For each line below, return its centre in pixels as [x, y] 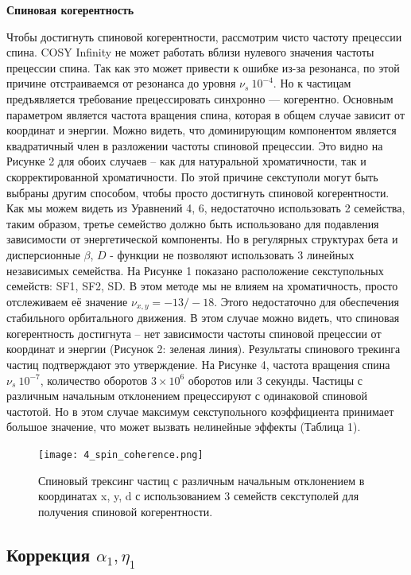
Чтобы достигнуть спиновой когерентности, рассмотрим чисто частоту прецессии [204, 36]
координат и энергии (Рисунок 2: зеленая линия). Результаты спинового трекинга [204, 349]
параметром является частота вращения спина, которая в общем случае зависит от [206, 114]
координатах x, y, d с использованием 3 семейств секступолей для [199, 496]
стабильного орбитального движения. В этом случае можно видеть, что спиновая [203, 318]
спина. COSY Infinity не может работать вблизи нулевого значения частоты [190, 52]
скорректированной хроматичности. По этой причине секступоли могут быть [192, 176]
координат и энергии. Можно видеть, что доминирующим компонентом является [202, 130]
